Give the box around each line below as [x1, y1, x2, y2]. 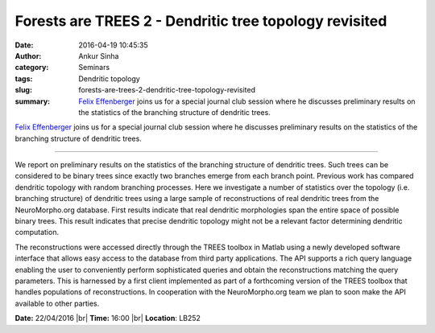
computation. [14, 228, 60, 237]
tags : [14, 73, 33, 84]
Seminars [78, 63, 110, 72]
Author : [14, 51, 42, 60]
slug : [14, 85, 32, 95]
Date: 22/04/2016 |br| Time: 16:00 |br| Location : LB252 [14, 314, 201, 323]
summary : [14, 97, 51, 106]
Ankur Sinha [78, 51, 119, 60]
